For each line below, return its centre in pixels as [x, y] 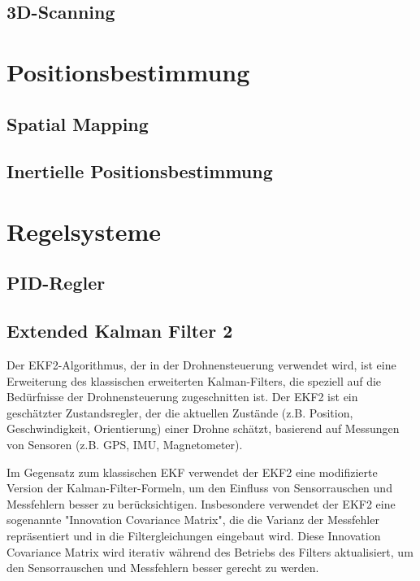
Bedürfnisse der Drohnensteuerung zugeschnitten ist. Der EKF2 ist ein [182, 397]
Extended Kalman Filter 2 [120, 331]
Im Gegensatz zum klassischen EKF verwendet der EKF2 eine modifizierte [192, 472]
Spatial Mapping [78, 123]
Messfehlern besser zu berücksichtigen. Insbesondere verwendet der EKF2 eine [201, 503]
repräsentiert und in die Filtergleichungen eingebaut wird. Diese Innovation [194, 536]
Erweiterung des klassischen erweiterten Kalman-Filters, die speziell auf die [194, 380]
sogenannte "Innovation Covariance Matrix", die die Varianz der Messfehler [193, 520]
